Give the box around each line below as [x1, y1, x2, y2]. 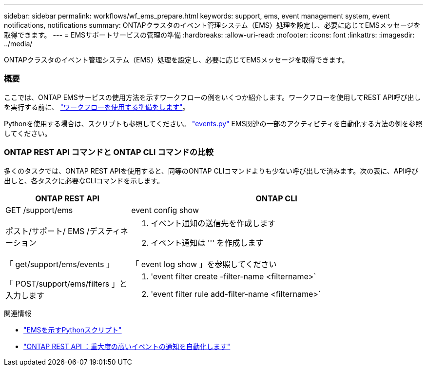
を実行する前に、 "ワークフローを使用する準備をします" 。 [4, 102, 190, 111]
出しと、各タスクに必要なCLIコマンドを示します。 [4, 176, 164, 185]
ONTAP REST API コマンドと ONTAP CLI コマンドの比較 [4, 147, 213, 157]
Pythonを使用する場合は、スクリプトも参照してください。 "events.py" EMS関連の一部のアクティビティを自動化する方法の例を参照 [4, 119, 423, 128]
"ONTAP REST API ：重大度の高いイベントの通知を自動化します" [23, 342, 231, 351]
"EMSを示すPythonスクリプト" [23, 325, 122, 334]
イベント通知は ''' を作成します [151, 237, 264, 248]
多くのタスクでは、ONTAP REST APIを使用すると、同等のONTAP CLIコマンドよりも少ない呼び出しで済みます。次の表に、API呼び [4, 166, 419, 175]
